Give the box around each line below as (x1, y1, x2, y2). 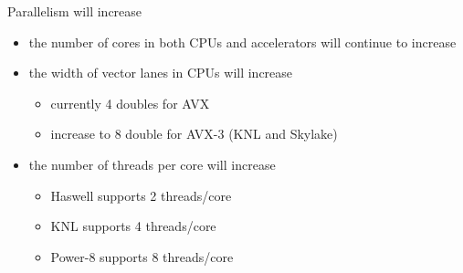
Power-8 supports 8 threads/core (50, 247, 234, 266)
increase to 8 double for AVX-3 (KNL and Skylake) (50, 124, 338, 143)
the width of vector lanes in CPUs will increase (28, 63, 293, 82)
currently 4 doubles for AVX (50, 93, 210, 112)
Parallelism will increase (7, 2, 142, 20)
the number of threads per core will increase (28, 154, 276, 173)
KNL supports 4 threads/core (50, 216, 216, 236)
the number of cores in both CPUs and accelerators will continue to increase (28, 32, 457, 51)
